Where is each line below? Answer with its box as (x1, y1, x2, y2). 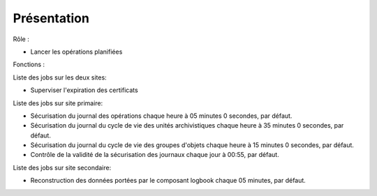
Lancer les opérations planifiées (30, 47, 123, 56)
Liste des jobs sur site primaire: (13, 98, 103, 107)
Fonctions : (13, 60, 45, 69)
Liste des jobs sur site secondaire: (13, 163, 112, 172)
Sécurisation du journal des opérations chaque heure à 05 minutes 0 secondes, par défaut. (30, 112, 293, 120)
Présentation (13, 10, 90, 26)
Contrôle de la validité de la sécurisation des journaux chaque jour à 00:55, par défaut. (30, 151, 279, 159)
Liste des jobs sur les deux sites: (13, 73, 108, 82)
